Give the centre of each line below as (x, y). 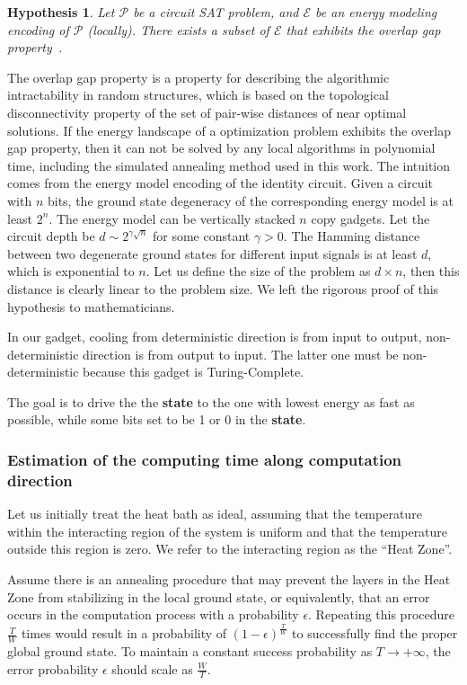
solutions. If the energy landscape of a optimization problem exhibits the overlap (229, 130)
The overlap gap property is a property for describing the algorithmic (198, 77)
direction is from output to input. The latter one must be (241, 354)
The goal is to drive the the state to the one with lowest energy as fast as (211, 401)
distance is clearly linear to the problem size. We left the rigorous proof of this (223, 288)
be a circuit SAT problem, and (216, 12)
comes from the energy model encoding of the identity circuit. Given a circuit (220, 183)
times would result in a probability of (124, 633)
